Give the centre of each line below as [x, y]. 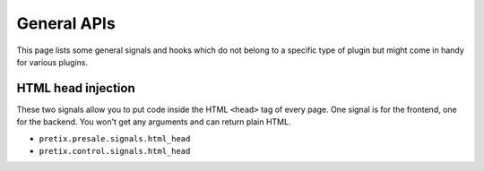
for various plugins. [52, 62]
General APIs [66, 23]
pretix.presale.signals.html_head [115, 138]
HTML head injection [76, 88]
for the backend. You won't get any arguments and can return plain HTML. [154, 122]
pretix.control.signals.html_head [115, 151]
